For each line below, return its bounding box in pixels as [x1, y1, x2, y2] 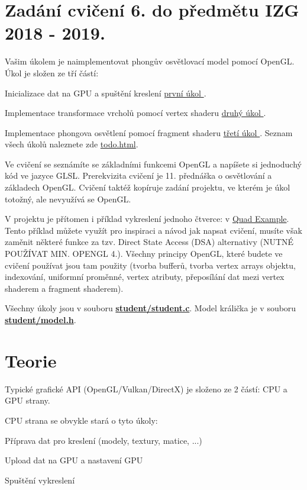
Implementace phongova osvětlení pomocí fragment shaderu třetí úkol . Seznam [5, 126, 293, 138]
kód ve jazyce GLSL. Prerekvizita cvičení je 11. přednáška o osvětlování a [5, 169, 272, 182]
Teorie [5, 348, 57, 372]
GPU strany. [5, 394, 50, 407]
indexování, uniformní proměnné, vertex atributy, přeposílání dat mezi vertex [5, 270, 285, 283]
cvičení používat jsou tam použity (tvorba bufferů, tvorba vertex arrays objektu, [5, 259, 296, 271]
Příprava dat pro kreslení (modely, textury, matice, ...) [5, 434, 202, 446]
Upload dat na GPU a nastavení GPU [5, 454, 143, 466]
